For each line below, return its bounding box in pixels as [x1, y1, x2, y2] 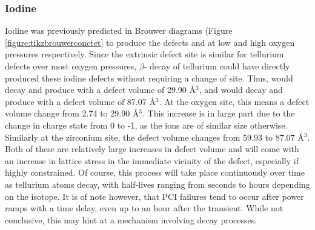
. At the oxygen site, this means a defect [159, 95, 310, 107]
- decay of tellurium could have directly [144, 60, 290, 72]
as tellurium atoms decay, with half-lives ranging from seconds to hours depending [5, 177, 310, 190]
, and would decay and [199, 83, 283, 96]
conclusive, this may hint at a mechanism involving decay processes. [5, 213, 257, 226]
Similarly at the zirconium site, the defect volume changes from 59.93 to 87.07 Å [5, 130, 304, 143]
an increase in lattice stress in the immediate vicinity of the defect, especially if [5, 154, 299, 167]
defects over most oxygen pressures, [5, 60, 137, 72]
